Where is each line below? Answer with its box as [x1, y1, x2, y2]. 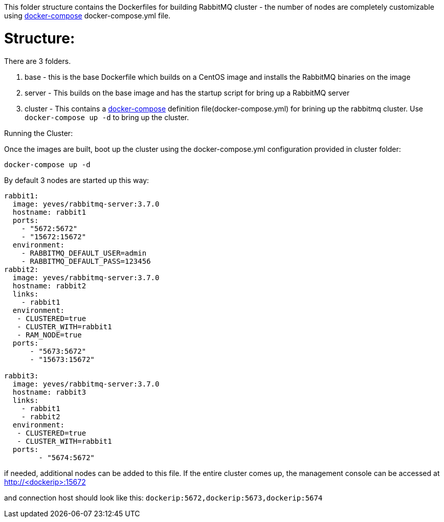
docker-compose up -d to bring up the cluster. [25, 112, 189, 122]
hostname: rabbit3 [12, 388, 86, 396]
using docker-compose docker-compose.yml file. [4, 11, 171, 20]
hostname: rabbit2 [12, 281, 86, 290]
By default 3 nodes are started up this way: [4, 175, 149, 185]
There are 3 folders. [4, 56, 71, 65]
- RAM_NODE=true [17, 330, 82, 339]
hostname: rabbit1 [12, 208, 86, 216]
